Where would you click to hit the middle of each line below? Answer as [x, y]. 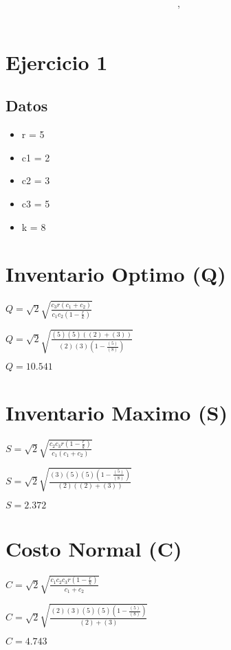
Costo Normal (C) [94, 548]
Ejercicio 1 [57, 61]
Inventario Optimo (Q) [116, 274]
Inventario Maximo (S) [117, 412]
